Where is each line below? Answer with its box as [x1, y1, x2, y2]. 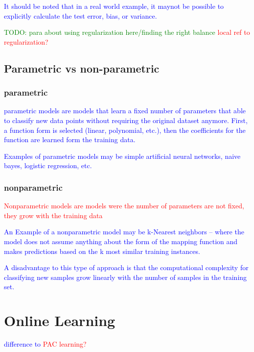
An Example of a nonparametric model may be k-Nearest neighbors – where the [4, 226, 244, 237]
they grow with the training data [4, 210, 103, 220]
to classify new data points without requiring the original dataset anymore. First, [4, 115, 248, 125]
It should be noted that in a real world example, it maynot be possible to [4, 1, 224, 11]
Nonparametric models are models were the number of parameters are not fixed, [4, 201, 244, 211]
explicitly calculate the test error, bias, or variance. [4, 10, 157, 21]
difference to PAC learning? [4, 339, 87, 349]
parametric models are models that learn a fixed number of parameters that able [4, 105, 246, 116]
